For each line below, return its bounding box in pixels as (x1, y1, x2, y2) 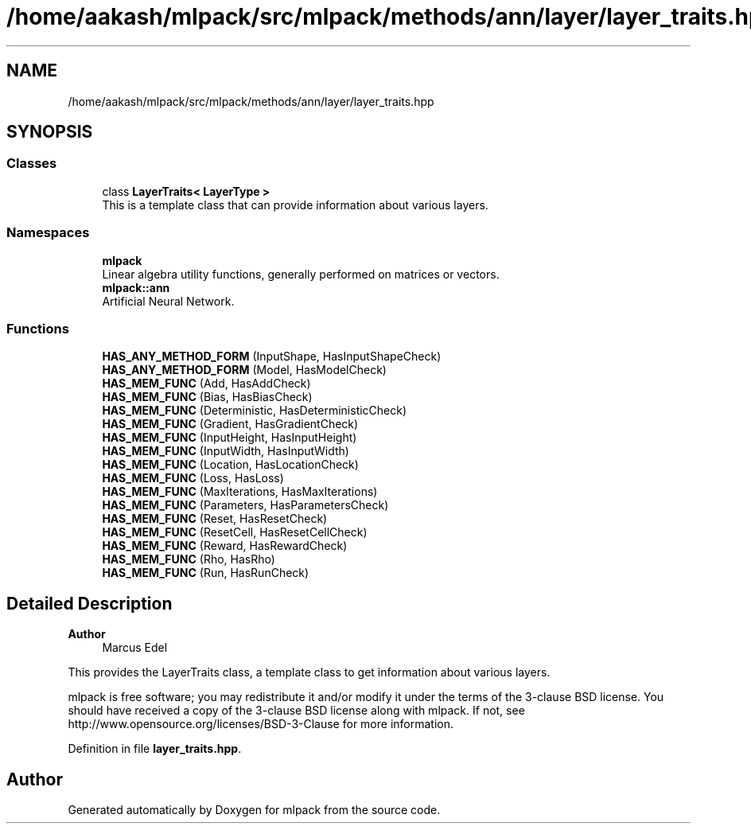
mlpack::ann (102, 280, 170, 294)
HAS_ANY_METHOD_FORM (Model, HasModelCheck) (102, 363, 387, 377)
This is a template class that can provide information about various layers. (102, 197, 488, 212)
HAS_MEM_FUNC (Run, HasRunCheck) (102, 566, 309, 580)
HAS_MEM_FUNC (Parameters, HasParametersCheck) (102, 498, 389, 512)
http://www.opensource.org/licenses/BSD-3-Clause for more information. (68, 717, 453, 731)
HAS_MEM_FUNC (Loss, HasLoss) (102, 471, 284, 485)
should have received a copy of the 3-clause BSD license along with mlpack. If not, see (68, 703, 525, 718)
